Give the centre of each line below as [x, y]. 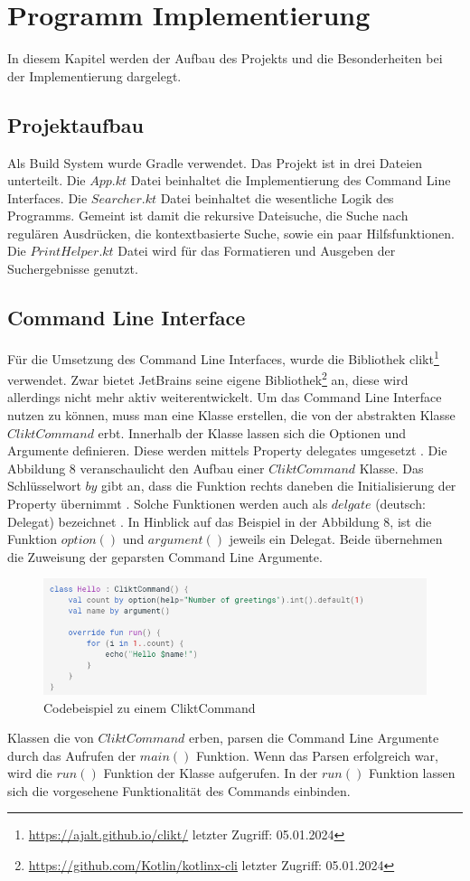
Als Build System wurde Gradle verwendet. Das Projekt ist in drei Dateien [215, 162]
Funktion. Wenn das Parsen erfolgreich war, [317, 755]
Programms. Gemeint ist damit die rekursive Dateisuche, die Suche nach [208, 216]
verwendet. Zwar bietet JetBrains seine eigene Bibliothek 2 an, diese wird [208, 378]
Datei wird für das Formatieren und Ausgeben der [257, 251]
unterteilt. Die [47, 180]
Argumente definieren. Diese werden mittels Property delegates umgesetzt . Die [227, 450]
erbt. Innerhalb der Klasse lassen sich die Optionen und [252, 432]
